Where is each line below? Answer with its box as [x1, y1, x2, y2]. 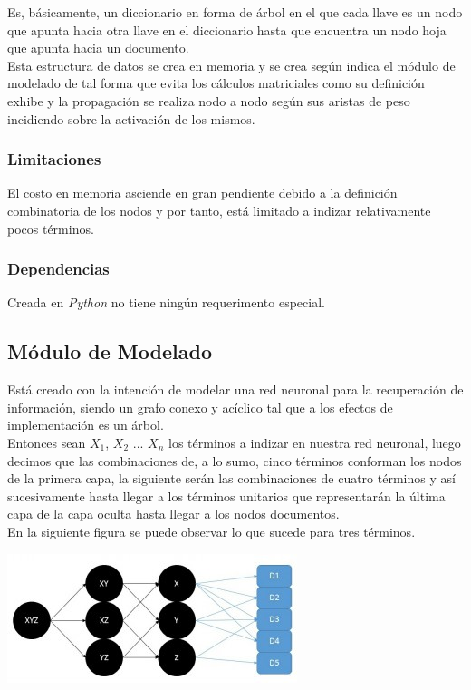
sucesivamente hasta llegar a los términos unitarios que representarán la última [7, 486, 446, 505]
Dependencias [7, 258, 110, 280]
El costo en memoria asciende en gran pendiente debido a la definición [7, 183, 398, 202]
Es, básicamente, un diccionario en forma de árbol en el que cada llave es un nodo [7, 3, 463, 21]
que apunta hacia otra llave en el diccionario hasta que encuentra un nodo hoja [7, 20, 447, 39]
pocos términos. [7, 219, 94, 238]
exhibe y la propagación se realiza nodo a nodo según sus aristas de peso [7, 91, 410, 110]
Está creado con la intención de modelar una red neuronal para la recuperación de [7, 380, 464, 399]
